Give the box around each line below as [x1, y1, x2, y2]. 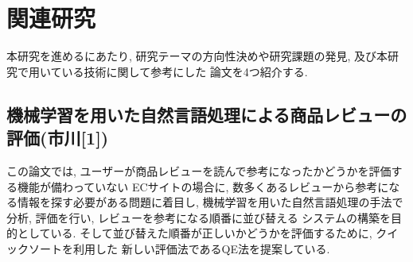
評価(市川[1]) [6, 125, 109, 150]
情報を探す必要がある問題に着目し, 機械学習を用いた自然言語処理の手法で [17, 194, 403, 210]
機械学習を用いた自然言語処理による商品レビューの [6, 102, 407, 126]
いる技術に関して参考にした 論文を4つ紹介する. [61, 63, 308, 79]
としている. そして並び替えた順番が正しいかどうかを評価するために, [17, 225, 372, 241]
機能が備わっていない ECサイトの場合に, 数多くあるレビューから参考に [17, 178, 389, 195]
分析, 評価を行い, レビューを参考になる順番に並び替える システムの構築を [6, 209, 391, 225]
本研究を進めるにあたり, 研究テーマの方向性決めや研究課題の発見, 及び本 [6, 48, 388, 64]
